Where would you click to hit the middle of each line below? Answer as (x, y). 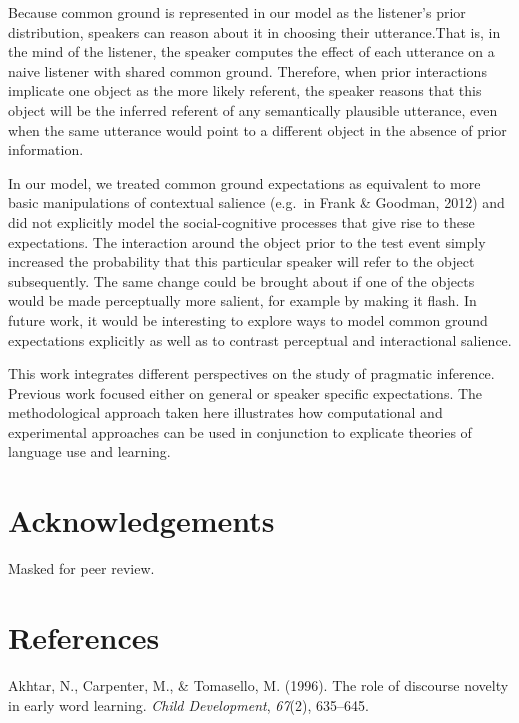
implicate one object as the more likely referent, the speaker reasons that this (245, 90)
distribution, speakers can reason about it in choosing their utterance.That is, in (254, 31)
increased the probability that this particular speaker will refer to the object (241, 261)
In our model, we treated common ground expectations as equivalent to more (244, 182)
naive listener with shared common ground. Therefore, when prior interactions (247, 70)
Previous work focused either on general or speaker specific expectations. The (245, 392)
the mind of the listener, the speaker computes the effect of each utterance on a (251, 51)
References (84, 636)
